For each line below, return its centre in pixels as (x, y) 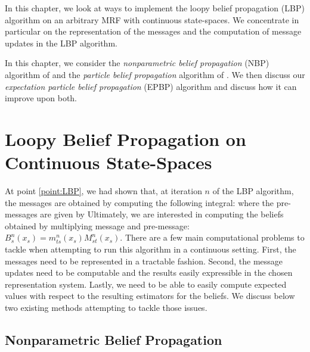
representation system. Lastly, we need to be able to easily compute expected (146, 284)
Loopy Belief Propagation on (125, 138)
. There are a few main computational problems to (212, 237)
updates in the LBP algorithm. (61, 43)
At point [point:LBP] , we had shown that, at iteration (103, 191)
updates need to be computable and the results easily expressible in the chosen (149, 272)
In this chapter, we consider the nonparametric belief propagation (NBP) (137, 63)
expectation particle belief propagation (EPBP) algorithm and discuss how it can (151, 86)
